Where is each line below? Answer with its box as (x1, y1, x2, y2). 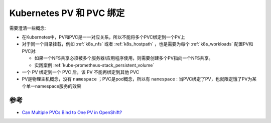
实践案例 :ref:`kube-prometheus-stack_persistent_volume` (34, 62, 155, 68)
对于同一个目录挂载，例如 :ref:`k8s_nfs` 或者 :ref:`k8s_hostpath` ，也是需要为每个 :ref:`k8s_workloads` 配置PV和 (22, 41, 253, 47)
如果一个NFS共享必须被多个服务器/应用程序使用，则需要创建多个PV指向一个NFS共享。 (34, 55, 213, 61)
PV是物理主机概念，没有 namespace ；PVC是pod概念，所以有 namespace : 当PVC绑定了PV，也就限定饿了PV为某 (22, 76, 257, 82)
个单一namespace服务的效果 (22, 83, 81, 89)
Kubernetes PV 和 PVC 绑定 (9, 7, 125, 18)
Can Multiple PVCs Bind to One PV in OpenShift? (22, 109, 122, 115)
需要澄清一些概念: (9, 25, 46, 31)
